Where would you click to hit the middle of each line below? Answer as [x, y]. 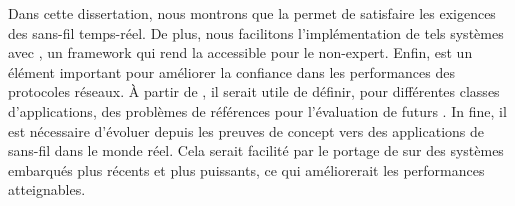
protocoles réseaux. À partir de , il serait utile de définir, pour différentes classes [254, 91]
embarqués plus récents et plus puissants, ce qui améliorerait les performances [246, 169]
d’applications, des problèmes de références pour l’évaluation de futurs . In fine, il [257, 110]
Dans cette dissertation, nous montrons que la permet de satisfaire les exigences [252, 13]
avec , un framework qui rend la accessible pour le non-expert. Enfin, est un [240, 52]
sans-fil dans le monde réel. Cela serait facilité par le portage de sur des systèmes [256, 150]
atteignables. [47, 189]
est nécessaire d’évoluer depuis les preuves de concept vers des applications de [246, 130]
